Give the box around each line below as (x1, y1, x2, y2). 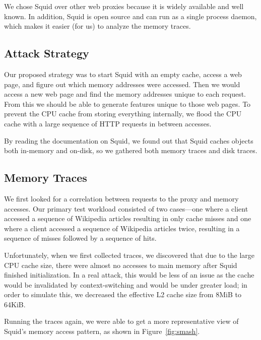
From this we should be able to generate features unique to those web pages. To (4, 98, 251, 109)
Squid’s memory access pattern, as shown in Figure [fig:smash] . (4, 326, 200, 336)
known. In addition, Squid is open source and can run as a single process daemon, (4, 11, 257, 21)
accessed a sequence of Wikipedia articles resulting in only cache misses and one (4, 213, 251, 224)
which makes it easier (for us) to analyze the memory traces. (4, 21, 191, 31)
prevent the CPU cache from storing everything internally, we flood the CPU (4, 108, 242, 119)
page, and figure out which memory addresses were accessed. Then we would (4, 79, 240, 89)
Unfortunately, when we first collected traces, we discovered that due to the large (4, 249, 254, 260)
